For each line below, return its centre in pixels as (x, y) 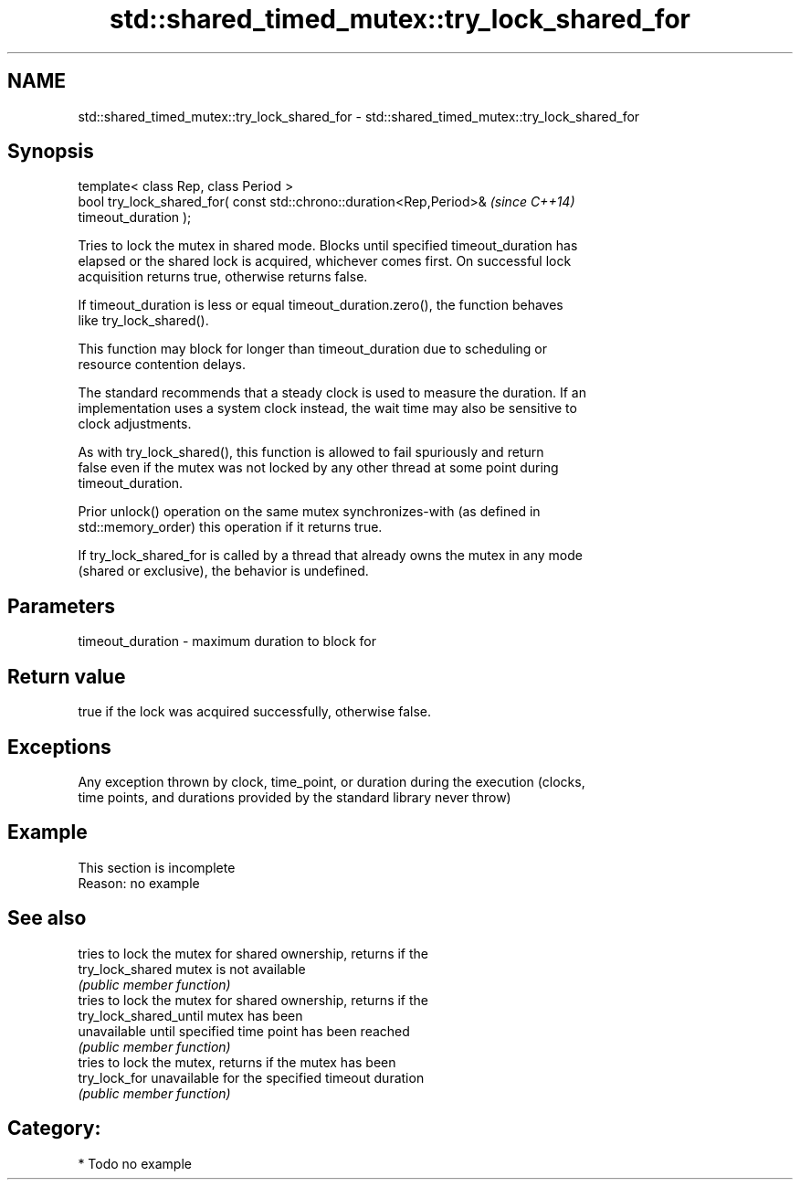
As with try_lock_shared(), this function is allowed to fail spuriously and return (311, 452)
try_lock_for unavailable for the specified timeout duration (251, 1077)
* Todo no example (135, 1163)
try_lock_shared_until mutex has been (190, 1015)
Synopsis (51, 152)
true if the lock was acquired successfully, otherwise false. (255, 712)
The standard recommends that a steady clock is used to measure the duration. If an (332, 393)
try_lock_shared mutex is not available (192, 969)
